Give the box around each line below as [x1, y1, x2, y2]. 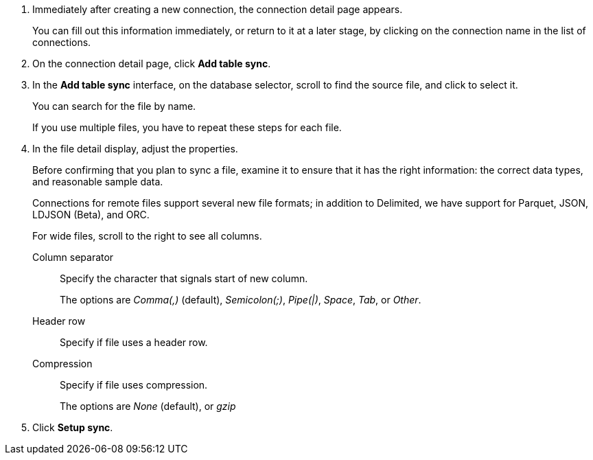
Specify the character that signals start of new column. [60, 273, 308, 284]
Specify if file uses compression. [60, 379, 208, 391]
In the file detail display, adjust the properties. [32, 143, 238, 154]
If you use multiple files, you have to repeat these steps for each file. [32, 122, 342, 133]
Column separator [32, 251, 114, 263]
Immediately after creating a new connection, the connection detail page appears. [32, 3, 403, 15]
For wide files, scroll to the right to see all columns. [32, 230, 262, 242]
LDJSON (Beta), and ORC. [32, 209, 150, 220]
